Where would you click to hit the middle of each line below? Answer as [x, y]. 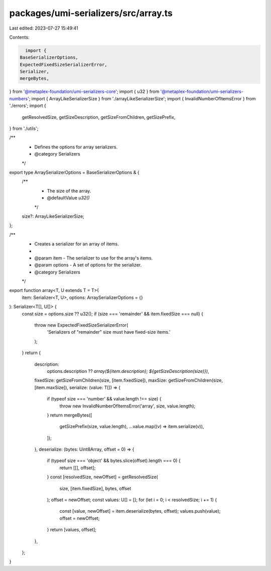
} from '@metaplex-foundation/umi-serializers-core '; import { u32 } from [84, 92]
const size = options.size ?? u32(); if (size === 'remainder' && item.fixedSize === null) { [112, 314]
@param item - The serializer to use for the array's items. [94, 258]
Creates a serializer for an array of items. [77, 244]
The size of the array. [69, 191]
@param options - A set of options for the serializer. [88, 265]
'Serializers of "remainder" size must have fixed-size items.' [109, 332]
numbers [19, 98]
